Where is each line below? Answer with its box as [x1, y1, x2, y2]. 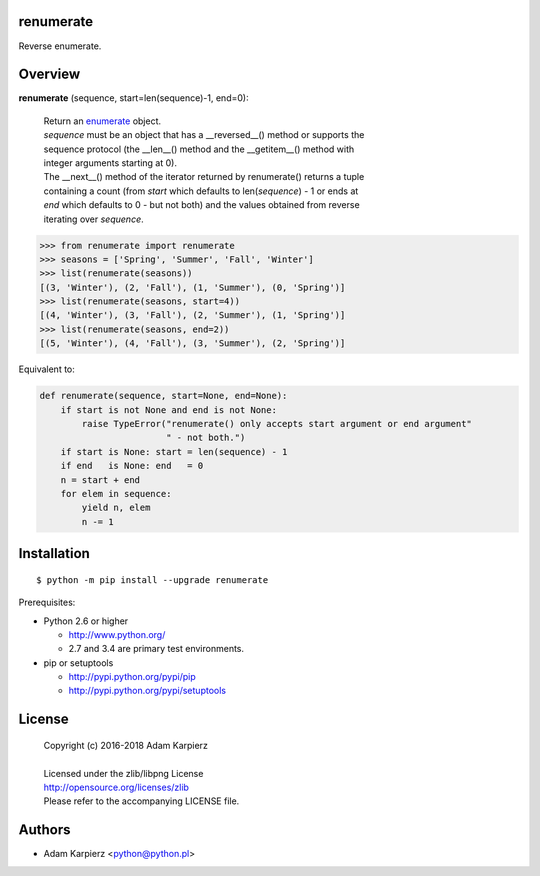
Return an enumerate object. [43, 115, 162, 127]
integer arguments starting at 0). [43, 156, 177, 169]
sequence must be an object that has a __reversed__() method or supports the [43, 129, 365, 141]
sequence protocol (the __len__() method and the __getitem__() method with [43, 143, 355, 155]
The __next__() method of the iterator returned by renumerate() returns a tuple [43, 171, 365, 183]
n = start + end [60, 474, 140, 485]
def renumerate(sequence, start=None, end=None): [39, 390, 288, 402]
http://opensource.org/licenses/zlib [43, 781, 190, 794]
